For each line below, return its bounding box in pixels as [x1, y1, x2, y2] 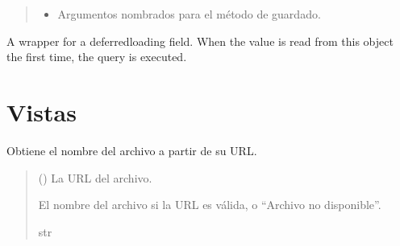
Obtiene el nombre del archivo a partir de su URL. [6, 141, 257, 158]
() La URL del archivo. [38, 169, 152, 186]
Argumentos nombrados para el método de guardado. [57, 6, 321, 22]
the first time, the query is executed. [6, 48, 187, 65]
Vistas [6, 95, 77, 128]
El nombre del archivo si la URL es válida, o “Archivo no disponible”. [38, 196, 381, 213]
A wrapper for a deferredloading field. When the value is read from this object [6, 32, 394, 49]
